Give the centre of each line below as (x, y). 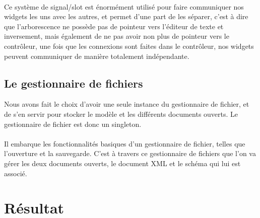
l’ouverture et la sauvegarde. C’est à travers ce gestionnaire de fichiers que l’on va (130, 153)
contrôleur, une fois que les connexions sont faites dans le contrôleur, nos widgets (129, 46)
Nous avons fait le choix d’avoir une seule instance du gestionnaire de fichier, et (127, 104)
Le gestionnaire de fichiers (74, 83)
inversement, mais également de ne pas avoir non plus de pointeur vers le (117, 36)
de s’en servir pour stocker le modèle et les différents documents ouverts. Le (121, 114)
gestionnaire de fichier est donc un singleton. (73, 124)
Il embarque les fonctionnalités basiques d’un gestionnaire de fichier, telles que (125, 143)
